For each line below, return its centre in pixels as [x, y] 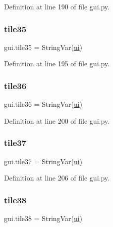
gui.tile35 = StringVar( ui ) [43, 47]
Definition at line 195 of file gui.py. [57, 64]
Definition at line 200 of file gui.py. [57, 120]
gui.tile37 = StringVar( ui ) [43, 161]
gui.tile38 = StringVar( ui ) [43, 218]
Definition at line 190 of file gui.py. [57, 6]
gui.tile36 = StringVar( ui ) [43, 104]
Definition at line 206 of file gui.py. [57, 178]
